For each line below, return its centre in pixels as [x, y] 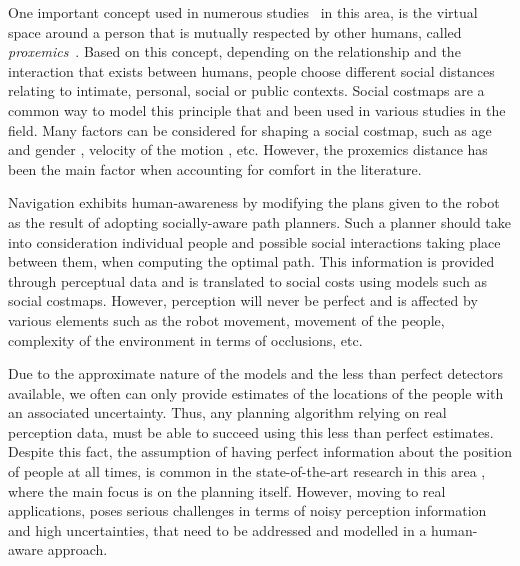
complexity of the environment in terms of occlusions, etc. [185, 339]
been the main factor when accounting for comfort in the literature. [215, 168]
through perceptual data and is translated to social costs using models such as [248, 280]
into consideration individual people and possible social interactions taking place [254, 241]
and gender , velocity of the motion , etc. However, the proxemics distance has [248, 149]
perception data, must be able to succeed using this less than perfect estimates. [251, 431]
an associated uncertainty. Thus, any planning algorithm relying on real [227, 412]
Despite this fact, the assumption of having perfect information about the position [260, 451]
